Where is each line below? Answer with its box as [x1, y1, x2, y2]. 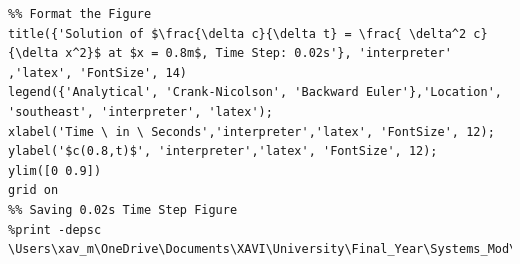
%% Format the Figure [8, 7, 152, 21]
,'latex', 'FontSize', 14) [8, 65, 187, 80]
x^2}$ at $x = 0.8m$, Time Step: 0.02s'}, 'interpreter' [65, 46, 452, 61]
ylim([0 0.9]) [8, 163, 102, 178]
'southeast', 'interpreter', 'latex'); [8, 104, 273, 119]
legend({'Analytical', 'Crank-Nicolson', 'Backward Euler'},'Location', [8, 85, 502, 100]
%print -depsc [8, 222, 102, 237]
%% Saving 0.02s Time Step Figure [8, 202, 238, 217]
